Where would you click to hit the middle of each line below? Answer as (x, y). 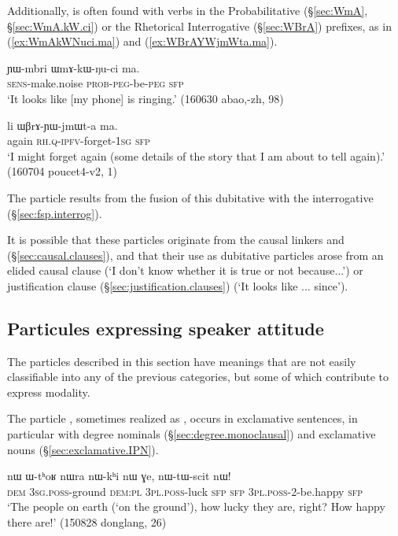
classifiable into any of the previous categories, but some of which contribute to (198, 377)
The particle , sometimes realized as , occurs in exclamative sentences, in (182, 418)
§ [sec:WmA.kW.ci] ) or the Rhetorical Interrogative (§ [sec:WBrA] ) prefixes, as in (199, 26)
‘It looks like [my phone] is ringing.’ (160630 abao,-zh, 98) (146, 98)
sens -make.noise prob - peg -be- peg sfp (96, 83)
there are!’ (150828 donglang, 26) (87, 522)
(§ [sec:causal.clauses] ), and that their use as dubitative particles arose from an (195, 255)
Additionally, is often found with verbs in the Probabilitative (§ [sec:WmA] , (188, 10)
